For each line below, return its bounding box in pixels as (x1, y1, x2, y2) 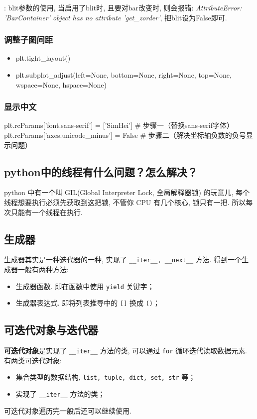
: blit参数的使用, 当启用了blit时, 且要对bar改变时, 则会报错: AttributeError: (4, 2, 242, 12)
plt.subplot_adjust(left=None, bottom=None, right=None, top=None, (15, 70, 232, 80)
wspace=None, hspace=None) (15, 79, 107, 90)
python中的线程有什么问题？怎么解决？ (4, 164, 198, 179)
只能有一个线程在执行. (10, 207, 83, 217)
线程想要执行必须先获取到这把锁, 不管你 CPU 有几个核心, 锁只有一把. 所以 (4, 197, 246, 207)
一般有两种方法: (17, 264, 69, 275)
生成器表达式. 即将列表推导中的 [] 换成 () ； (15, 298, 160, 308)
